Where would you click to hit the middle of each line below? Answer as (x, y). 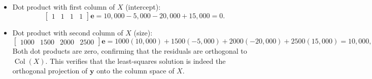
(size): (143, 32)
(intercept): (143, 7)
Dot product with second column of (68, 32)
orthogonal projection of (50, 71)
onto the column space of (136, 71)
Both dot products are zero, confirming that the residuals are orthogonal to (130, 51)
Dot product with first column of (64, 7)
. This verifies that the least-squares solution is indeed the (136, 61)
